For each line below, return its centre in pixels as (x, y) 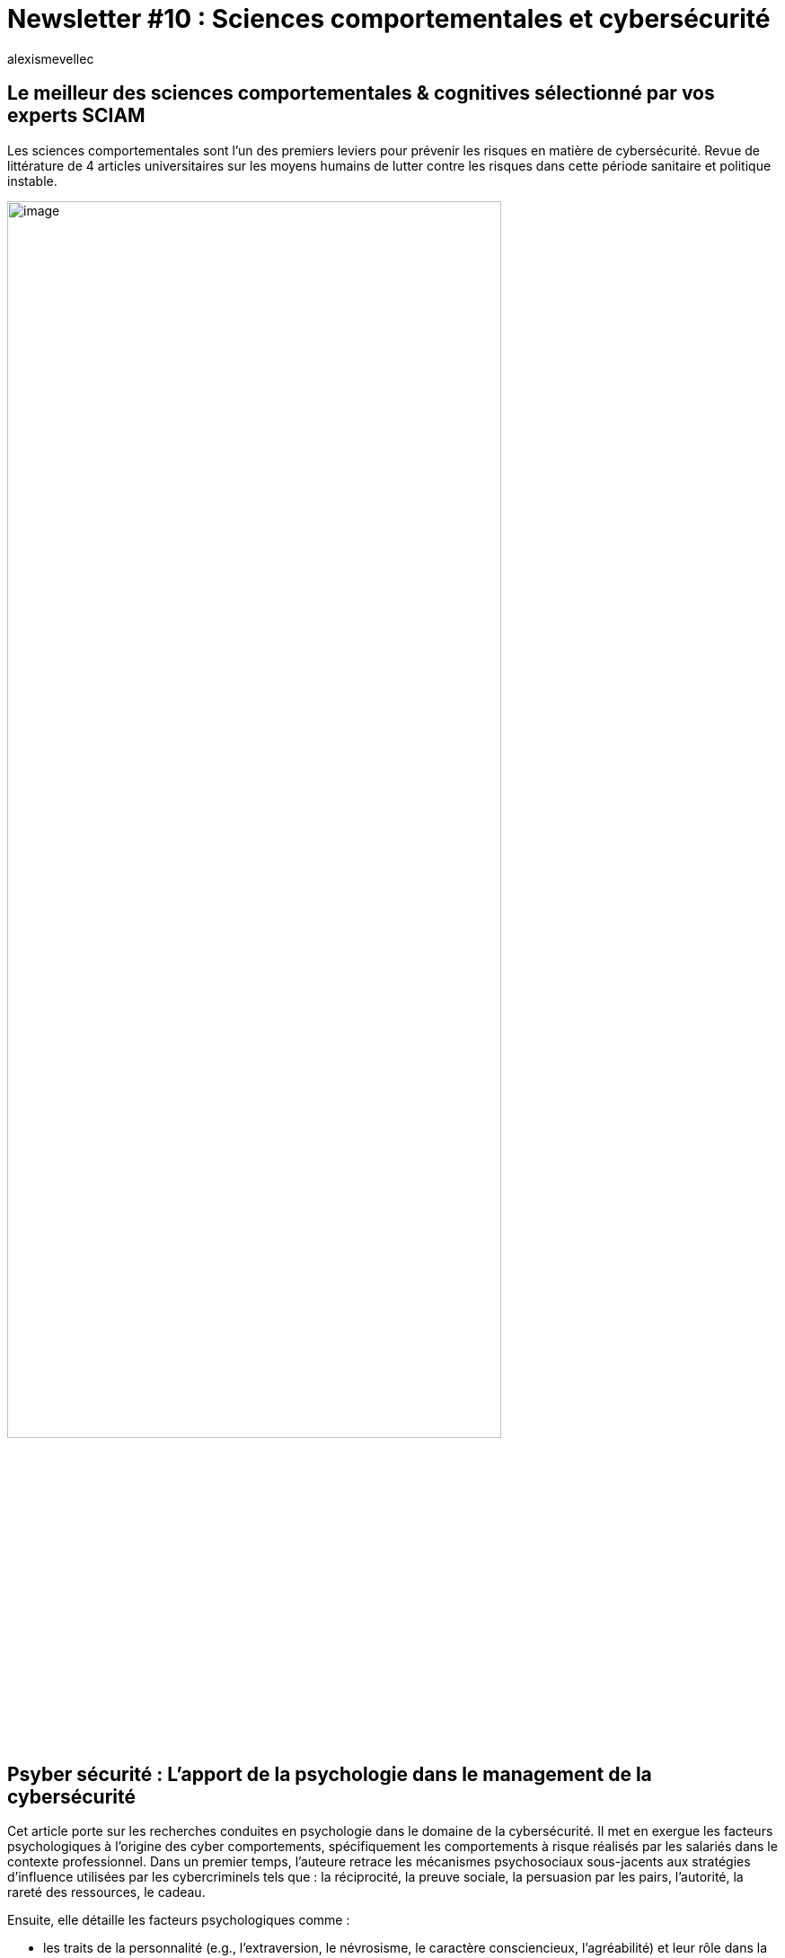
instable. (32, 181)
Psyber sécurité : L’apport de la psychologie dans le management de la (330, 1774)
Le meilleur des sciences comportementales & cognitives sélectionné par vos (361, 93)
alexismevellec (51, 58)
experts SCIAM (76, 116)
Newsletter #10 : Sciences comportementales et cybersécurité (389, 19)
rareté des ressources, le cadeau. (106, 1892)
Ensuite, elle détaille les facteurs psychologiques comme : (179, 1920)
